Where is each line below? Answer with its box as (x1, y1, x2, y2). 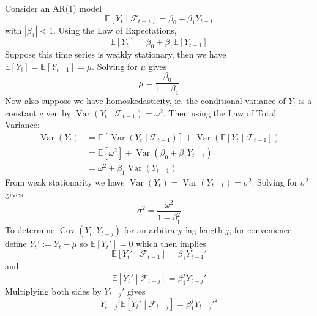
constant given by (5, 106, 71, 119)
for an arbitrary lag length (124, 224, 223, 236)
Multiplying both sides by (5, 284, 102, 297)
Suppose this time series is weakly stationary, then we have (5, 48, 226, 61)
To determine (5, 224, 55, 236)
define (5, 237, 27, 250)
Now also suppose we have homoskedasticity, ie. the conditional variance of (5, 94, 286, 107)
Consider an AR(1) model (5, 2, 102, 14)
